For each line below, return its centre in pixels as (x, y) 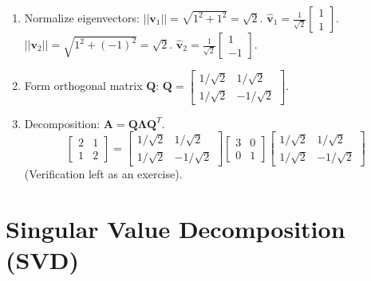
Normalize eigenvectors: (82, 18)
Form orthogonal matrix (83, 86)
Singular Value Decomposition (176, 228)
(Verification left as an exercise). (103, 173)
